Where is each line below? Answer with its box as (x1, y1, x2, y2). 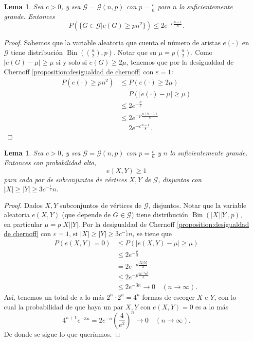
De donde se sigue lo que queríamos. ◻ (4, 328, 121, 339)
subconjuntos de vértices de (59, 200, 142, 210)
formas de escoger (142, 291, 195, 302)
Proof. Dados (4, 200, 43, 210)
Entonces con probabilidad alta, (4, 157, 97, 167)
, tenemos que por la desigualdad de (126, 57, 234, 67)
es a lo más (195, 301, 229, 311)
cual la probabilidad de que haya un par (4, 301, 124, 311)
